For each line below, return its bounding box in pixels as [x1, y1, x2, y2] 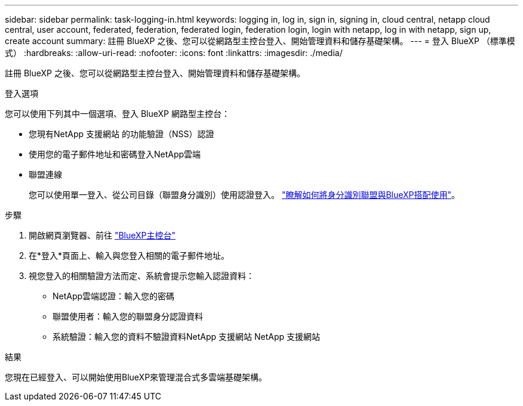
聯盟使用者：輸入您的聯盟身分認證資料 [53, 311, 203, 321]
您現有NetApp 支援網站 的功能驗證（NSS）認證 [29, 129, 214, 139]
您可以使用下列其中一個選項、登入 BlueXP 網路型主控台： [5, 109, 230, 119]
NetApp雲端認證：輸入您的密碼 [53, 291, 175, 301]
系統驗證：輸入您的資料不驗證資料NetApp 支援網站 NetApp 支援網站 [53, 331, 320, 342]
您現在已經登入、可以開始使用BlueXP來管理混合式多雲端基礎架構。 [5, 372, 267, 382]
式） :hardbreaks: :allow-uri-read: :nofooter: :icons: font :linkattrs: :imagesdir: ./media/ [5, 48, 343, 58]
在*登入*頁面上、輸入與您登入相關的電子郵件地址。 [29, 250, 230, 261]
